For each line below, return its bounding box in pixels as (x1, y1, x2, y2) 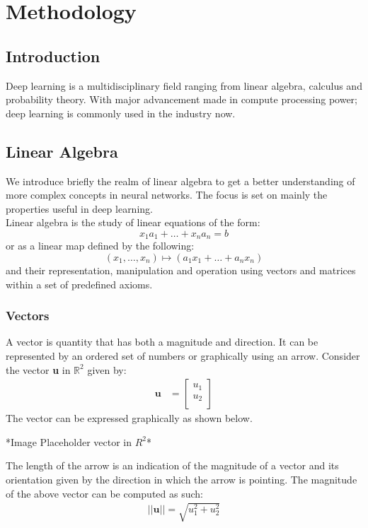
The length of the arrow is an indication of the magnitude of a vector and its (6, 458, 339, 473)
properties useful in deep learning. (6, 201, 153, 216)
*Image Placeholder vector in (6, 434, 132, 449)
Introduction (6, 45, 100, 66)
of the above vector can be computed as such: (6, 486, 203, 500)
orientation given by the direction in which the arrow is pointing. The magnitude (6, 471, 357, 486)
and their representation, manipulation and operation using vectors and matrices (6, 262, 356, 277)
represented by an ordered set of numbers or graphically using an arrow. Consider (6, 348, 360, 363)
